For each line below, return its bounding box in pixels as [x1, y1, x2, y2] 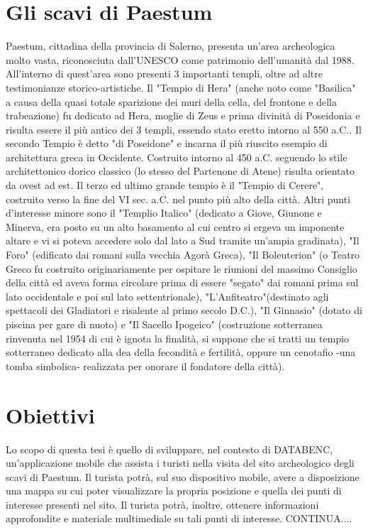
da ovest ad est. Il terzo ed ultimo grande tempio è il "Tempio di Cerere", [6, 178, 324, 193]
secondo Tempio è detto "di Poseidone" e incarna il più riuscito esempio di [6, 136, 328, 151]
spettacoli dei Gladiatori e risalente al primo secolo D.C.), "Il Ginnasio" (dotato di [6, 303, 362, 318]
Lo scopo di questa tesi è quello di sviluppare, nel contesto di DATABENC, [6, 441, 333, 456]
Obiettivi [6, 400, 95, 429]
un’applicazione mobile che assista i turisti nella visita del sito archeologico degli [6, 455, 355, 470]
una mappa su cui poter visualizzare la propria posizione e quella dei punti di [6, 483, 342, 498]
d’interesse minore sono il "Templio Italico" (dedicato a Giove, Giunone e [6, 205, 322, 220]
